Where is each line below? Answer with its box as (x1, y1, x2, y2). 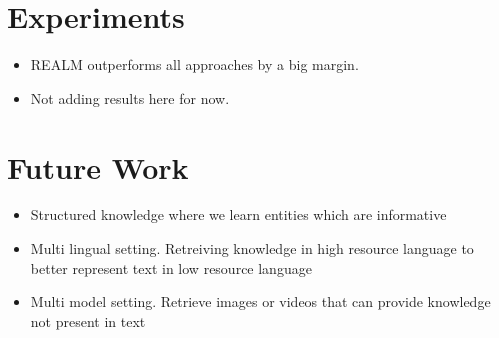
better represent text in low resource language (30, 257, 312, 278)
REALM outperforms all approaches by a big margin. (30, 54, 359, 75)
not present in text (30, 310, 146, 331)
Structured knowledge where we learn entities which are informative (30, 204, 447, 225)
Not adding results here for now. (30, 87, 230, 108)
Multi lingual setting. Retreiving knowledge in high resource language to (30, 238, 474, 259)
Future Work (7, 146, 189, 187)
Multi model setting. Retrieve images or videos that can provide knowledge (30, 291, 491, 312)
